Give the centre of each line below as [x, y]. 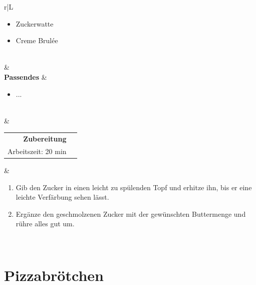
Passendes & [26, 77]
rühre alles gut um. [45, 224]
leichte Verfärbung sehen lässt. [62, 197]
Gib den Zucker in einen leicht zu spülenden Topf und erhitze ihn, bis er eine [134, 187]
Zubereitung [45, 139]
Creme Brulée [37, 40]
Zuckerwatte [35, 23]
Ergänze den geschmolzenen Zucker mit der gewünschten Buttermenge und [131, 213]
